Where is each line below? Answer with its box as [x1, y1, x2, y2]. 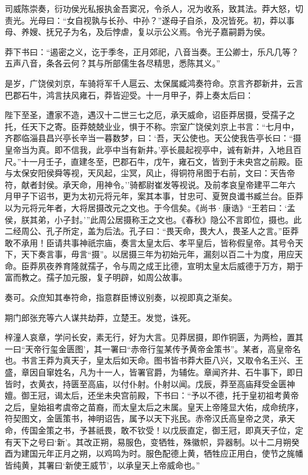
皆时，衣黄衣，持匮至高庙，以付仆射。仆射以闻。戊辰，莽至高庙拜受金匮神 [5, 377, 295, 390]
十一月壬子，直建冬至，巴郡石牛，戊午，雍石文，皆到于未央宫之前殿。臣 [21, 155, 303, 167]
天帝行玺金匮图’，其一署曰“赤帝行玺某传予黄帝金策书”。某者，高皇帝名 [25, 342, 301, 355]
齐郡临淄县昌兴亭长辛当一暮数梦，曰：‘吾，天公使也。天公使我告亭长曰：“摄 [5, 132, 301, 144]
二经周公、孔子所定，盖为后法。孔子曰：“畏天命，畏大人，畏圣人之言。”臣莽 [5, 225, 299, 237]
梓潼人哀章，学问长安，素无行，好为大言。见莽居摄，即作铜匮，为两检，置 [5, 331, 295, 343]
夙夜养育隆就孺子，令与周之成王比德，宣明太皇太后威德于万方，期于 [37, 259, 303, 272]
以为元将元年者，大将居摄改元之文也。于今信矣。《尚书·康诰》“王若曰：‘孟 [5, 201, 296, 213]
